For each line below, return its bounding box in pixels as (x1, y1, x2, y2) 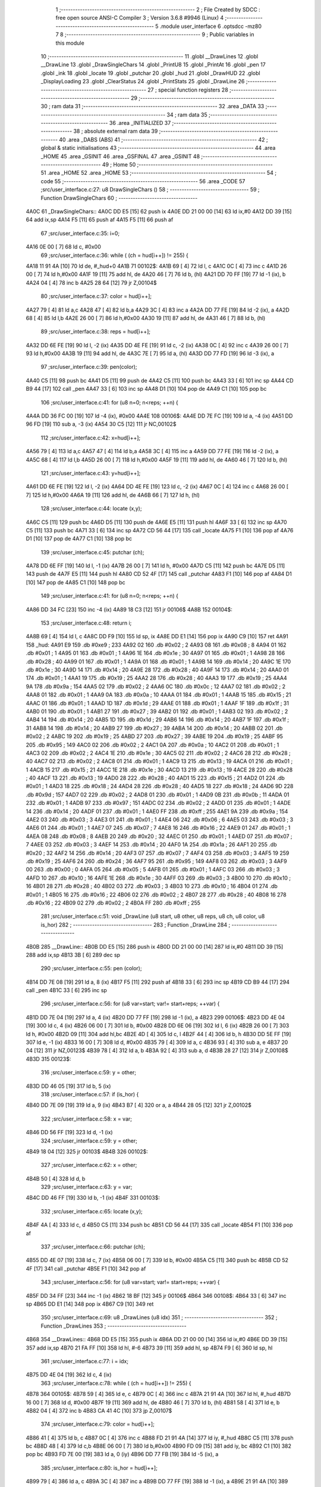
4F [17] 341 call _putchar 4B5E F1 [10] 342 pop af (26, 1265, 146, 1272)
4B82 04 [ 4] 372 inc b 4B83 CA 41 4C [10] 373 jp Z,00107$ (26, 1407, 172, 1414)
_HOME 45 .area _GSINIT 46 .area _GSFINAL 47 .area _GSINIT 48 (40, 152, 200, 160)
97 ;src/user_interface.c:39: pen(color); (40, 363, 137, 371)
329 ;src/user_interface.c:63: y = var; (40, 1184, 133, 1191)
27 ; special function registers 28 (147, 86, 228, 93)
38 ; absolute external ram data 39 (73, 128, 158, 135)
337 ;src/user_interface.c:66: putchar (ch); (40, 1243, 146, 1250)
